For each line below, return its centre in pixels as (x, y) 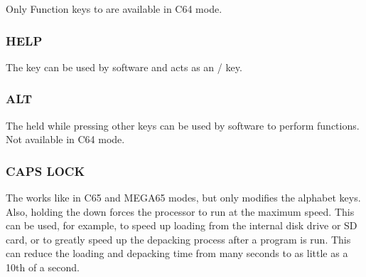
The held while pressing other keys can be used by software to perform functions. (183, 125)
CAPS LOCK (45, 171)
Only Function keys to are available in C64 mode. (114, 9)
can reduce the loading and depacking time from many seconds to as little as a (177, 253)
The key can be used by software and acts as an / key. (124, 67)
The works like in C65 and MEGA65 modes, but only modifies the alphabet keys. (183, 198)
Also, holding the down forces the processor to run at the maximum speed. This (180, 211)
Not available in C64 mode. (65, 139)
